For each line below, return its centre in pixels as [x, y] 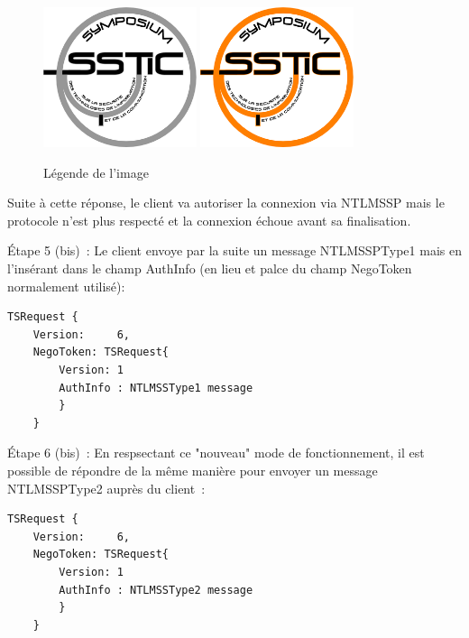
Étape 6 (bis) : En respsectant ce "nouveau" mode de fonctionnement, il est [216, 453]
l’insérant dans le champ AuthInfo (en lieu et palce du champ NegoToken [210, 268]
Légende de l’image [96, 172]
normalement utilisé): [66, 286]
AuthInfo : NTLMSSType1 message [156, 388]
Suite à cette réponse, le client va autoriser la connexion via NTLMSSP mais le [226, 203]
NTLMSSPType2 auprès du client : [106, 488]
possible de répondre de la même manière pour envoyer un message [193, 471]
